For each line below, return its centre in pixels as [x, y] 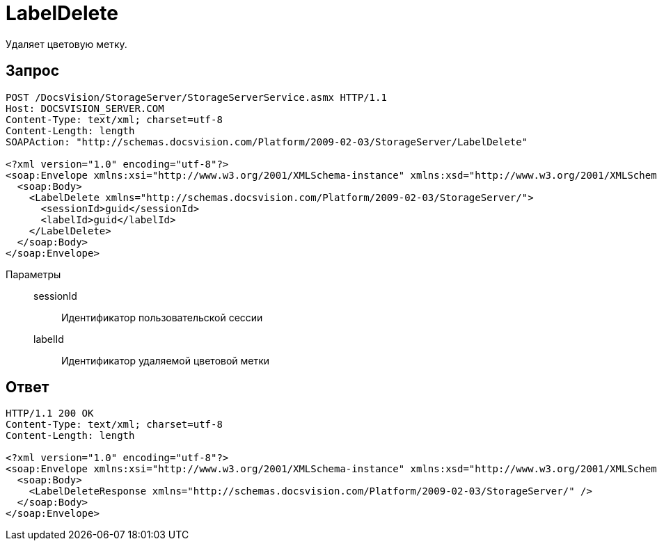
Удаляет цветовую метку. [66, 44]
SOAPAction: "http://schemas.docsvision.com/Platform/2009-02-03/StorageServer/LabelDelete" [267, 142]
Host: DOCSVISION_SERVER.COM [85, 108]
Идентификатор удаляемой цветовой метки [166, 360]
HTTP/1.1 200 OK [50, 413]
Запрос [33, 71]
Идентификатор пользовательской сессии [162, 317]
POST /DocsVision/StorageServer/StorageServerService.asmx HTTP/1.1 [196, 97]
